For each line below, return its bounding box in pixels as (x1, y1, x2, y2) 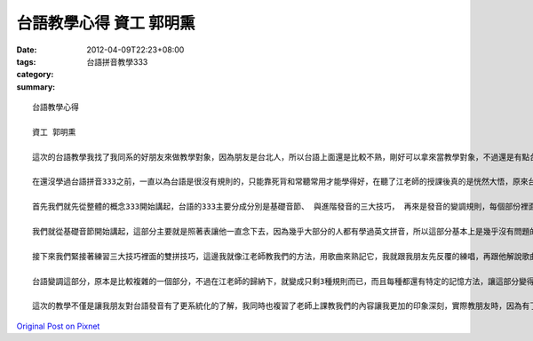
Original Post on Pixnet (16, 321, 100, 331)
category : (16, 69, 54, 80)
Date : (16, 44, 37, 55)
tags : (16, 56, 36, 67)
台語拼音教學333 (86, 56, 148, 67)
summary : (16, 81, 56, 92)
